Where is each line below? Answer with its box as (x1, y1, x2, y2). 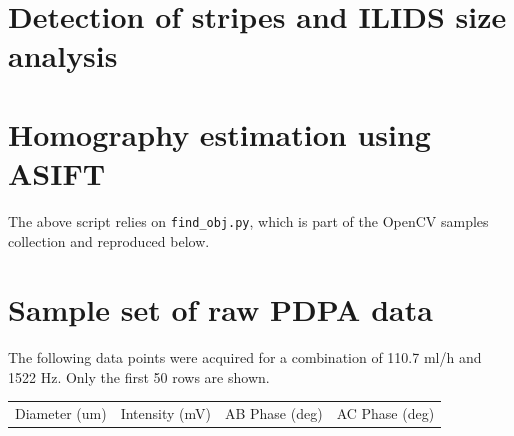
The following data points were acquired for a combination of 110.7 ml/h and (8, 347, 482, 368)
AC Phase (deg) (336, 403, 435, 424)
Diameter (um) (15, 403, 107, 424)
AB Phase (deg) (224, 403, 323, 424)
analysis (8, 35, 118, 76)
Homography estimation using (8, 113, 431, 154)
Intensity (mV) (120, 403, 211, 424)
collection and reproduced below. (8, 230, 210, 251)
